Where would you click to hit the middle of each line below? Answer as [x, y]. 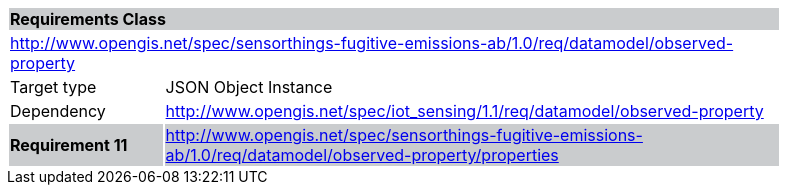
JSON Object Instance [249, 87]
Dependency [58, 111]
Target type [53, 87]
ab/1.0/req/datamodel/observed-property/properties [362, 155]
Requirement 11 [69, 145]
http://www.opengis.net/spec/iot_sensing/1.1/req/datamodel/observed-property [464, 111]
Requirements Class [88, 19]
